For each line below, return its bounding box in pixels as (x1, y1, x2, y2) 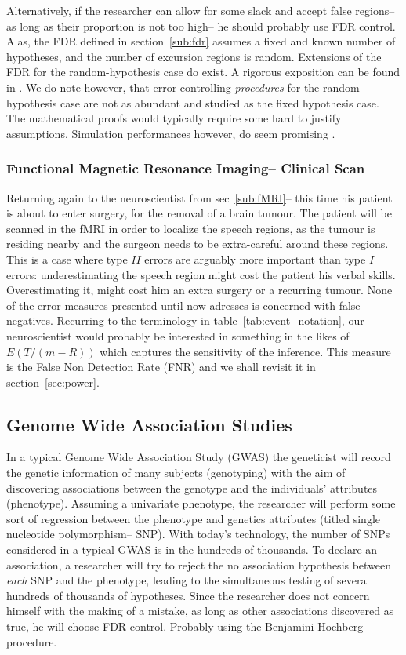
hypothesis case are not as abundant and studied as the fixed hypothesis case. (6, 94, 379, 111)
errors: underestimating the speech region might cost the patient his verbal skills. (6, 266, 396, 282)
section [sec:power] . (6, 373, 100, 390)
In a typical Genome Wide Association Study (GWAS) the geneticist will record (6, 449, 391, 465)
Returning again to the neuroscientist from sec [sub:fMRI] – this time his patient (6, 189, 393, 206)
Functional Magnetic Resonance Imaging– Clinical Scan (6, 158, 365, 178)
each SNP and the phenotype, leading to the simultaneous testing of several (6, 572, 370, 588)
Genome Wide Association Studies (6, 412, 292, 436)
